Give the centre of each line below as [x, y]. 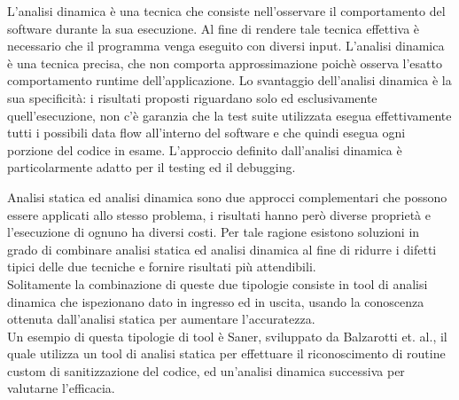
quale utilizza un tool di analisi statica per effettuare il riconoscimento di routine [226, 353]
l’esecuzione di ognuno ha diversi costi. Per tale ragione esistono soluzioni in [214, 232]
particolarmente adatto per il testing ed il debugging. [152, 167]
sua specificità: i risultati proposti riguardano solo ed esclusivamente [192, 97]
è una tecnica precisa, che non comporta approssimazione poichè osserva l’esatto [225, 63]
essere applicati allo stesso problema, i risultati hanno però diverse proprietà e [219, 214]
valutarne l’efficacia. [61, 388]
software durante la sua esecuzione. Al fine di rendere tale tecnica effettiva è [214, 28]
